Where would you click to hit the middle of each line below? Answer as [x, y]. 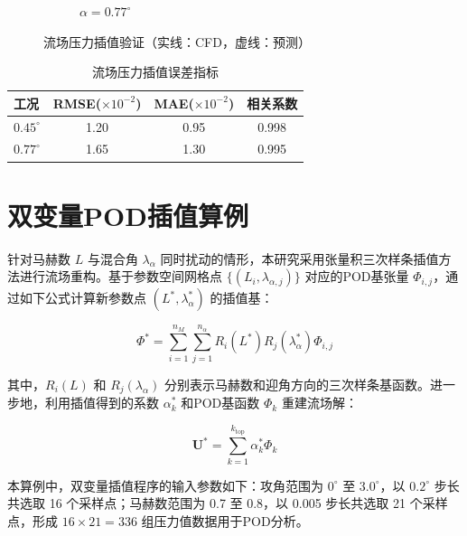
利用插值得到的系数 [102, 403]
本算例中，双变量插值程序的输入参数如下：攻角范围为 [165, 485]
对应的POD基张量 [357, 276]
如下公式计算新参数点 [83, 298]
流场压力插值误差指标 [156, 72]
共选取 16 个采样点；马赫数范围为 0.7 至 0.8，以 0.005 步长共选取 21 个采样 [228, 503]
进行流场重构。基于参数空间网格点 [121, 276]
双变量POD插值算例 [128, 215]
